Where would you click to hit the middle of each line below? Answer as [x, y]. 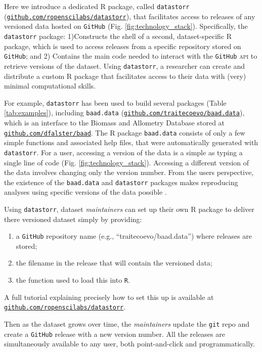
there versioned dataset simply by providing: [73, 219]
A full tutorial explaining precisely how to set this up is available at [109, 297]
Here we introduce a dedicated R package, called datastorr [97, 6]
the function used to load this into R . [73, 280]
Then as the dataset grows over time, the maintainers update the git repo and [127, 323]
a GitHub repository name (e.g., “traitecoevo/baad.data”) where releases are [134, 236]
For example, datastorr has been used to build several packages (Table [115, 102]
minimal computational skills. [50, 86]
